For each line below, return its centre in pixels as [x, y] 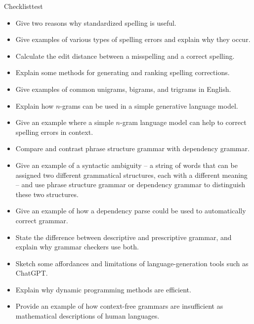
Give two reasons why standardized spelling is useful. [96, 22]
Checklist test [23, 6]
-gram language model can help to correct [183, 122]
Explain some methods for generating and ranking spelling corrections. [123, 72]
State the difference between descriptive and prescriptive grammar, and [124, 237]
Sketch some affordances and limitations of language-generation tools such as [132, 263]
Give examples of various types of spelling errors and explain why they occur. [133, 39]
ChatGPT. [32, 273]
